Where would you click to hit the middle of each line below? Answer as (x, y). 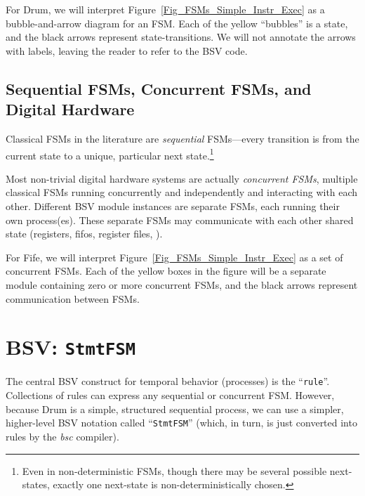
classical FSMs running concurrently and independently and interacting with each (182, 192)
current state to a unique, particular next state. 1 (110, 154)
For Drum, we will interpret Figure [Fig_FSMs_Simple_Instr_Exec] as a (165, 9)
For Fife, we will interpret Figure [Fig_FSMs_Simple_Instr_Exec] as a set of (174, 257)
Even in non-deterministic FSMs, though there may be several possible (174, 470)
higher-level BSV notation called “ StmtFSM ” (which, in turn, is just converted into (181, 423)
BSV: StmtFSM (71, 347)
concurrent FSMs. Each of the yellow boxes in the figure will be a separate (166, 271)
